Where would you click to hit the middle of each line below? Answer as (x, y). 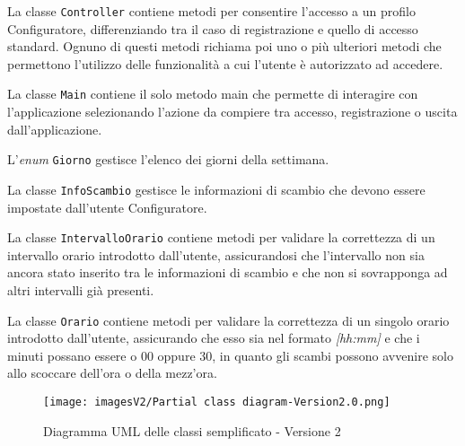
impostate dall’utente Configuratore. (107, 207)
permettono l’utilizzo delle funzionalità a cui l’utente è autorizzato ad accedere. (225, 63)
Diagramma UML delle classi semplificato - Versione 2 (192, 430)
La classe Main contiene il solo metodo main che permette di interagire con (213, 94)
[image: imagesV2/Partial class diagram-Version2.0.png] (217, 402)
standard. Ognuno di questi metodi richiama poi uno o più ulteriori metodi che (224, 46)
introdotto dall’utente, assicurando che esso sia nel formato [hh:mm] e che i (214, 338)
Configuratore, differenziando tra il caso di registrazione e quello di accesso (213, 28)
